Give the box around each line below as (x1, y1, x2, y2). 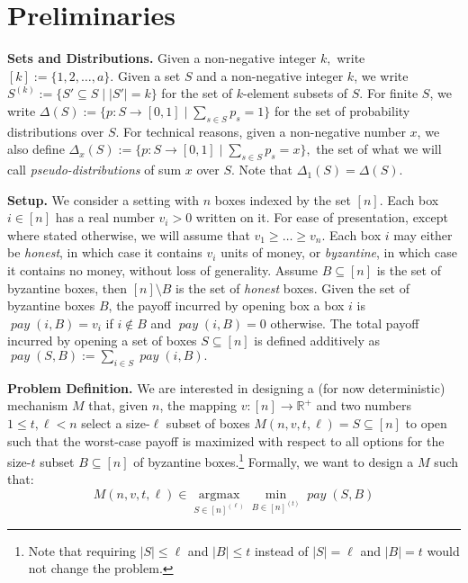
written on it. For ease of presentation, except (195, 208, 448, 227)
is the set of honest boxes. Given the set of (175, 278, 409, 297)
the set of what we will (316, 139, 442, 158)
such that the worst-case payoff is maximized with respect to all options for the (7, 431, 445, 450)
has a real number (55, 208, 155, 227)
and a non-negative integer (196, 66, 344, 85)
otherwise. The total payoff (270, 313, 419, 332)
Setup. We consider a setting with (7, 190, 200, 209)
